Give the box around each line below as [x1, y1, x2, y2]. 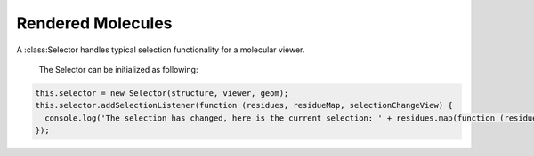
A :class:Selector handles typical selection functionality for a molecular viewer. [16, 44, 305, 55]
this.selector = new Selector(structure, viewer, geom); [35, 88, 289, 97]
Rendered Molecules [16, 13, 173, 33]
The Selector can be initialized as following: [38, 64, 198, 74]
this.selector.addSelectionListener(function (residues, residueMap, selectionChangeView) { [35, 100, 453, 111]
